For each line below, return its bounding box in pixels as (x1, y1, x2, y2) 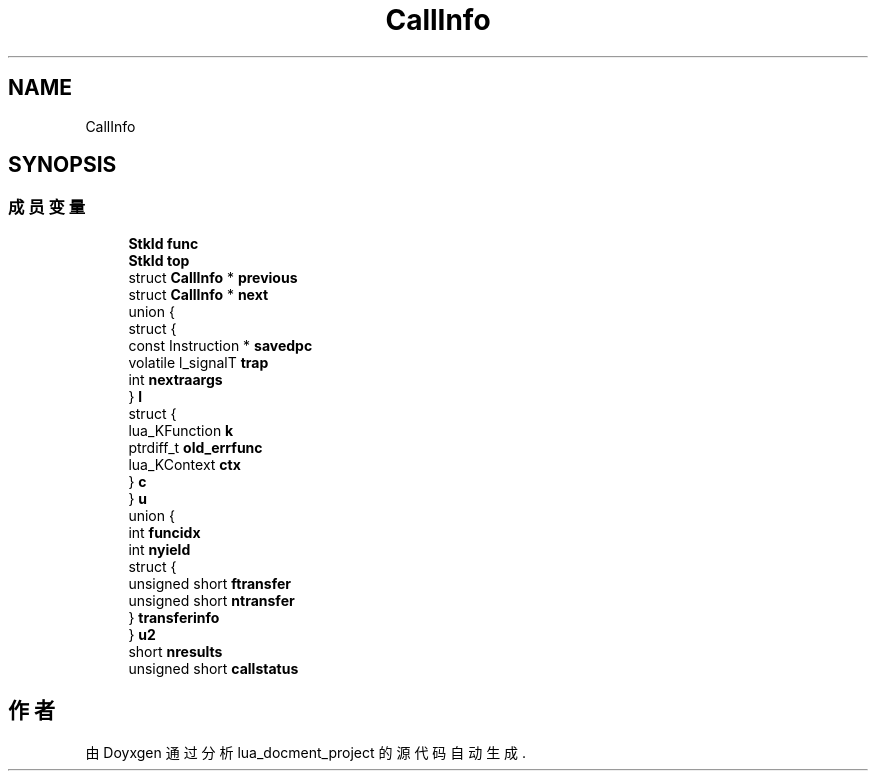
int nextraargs (128, 370, 223, 388)
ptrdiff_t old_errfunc (128, 438, 263, 456)
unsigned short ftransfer (128, 574, 291, 592)
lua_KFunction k (128, 421, 234, 439)
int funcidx (128, 523, 201, 541)
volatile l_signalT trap (128, 353, 269, 371)
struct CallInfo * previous (128, 268, 298, 286)
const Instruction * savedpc (128, 336, 313, 354)
